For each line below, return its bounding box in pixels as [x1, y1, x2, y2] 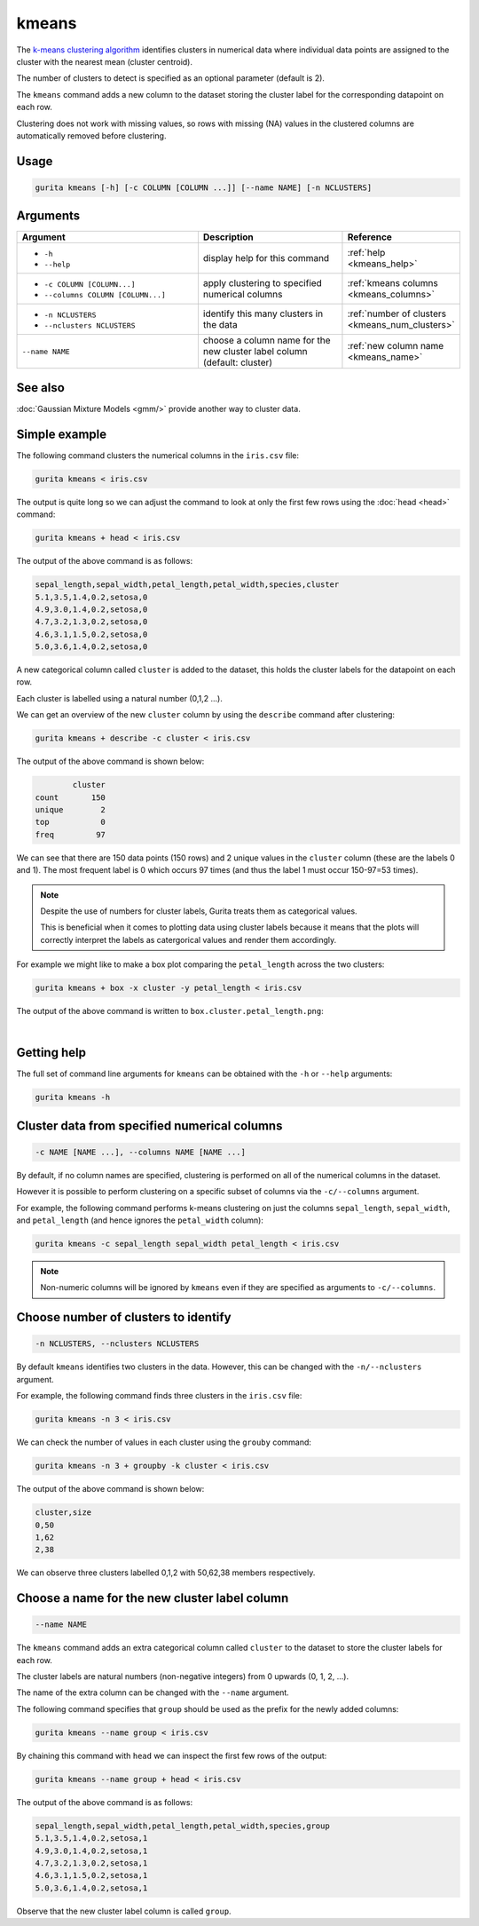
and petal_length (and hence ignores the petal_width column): [16, 1215, 263, 1225]
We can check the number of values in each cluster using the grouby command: [16, 1437, 312, 1447]
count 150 [35, 792, 106, 803]
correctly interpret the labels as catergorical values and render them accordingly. [40, 934, 337, 945]
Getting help [16, 1045, 86, 1060]
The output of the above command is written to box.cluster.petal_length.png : [16, 1006, 324, 1017]
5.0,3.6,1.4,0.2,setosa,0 [35, 642, 148, 652]
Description [202, 231, 254, 243]
